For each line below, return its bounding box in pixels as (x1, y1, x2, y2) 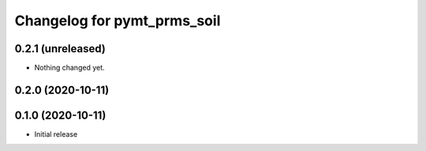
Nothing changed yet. (34, 63, 106, 73)
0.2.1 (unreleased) (14, 42, 106, 55)
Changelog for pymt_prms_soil (14, 12, 221, 29)
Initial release (34, 129, 78, 138)
